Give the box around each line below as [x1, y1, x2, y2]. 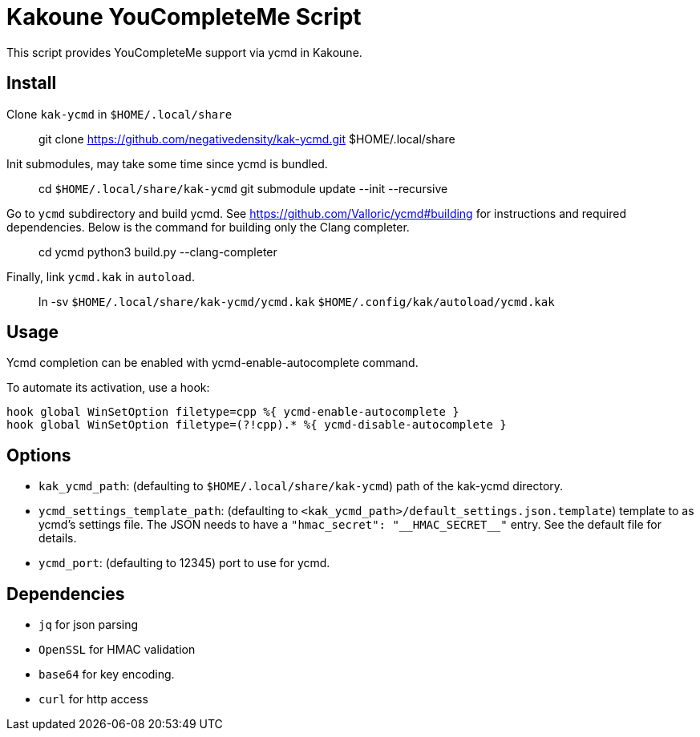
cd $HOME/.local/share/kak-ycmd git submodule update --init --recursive [38, 181, 448, 195]
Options [6, 445, 71, 465]
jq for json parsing [38, 618, 139, 632]
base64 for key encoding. [38, 667, 175, 682]
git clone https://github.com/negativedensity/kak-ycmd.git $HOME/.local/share [38, 131, 455, 146]
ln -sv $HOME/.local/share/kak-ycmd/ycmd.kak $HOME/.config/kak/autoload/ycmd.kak [38, 294, 555, 308]
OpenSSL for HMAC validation [38, 642, 196, 657]
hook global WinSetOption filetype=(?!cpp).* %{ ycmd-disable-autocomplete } [6, 418, 507, 432]
